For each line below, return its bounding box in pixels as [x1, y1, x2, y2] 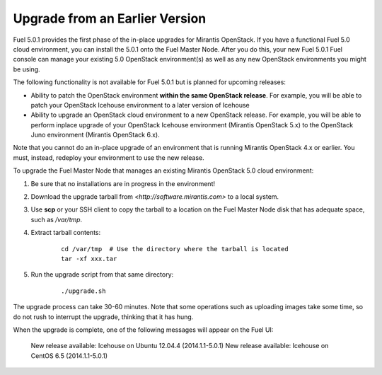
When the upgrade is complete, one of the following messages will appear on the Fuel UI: [13, 325, 274, 334]
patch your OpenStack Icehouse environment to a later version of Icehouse [30, 100, 250, 109]
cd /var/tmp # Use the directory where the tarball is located [61, 245, 289, 253]
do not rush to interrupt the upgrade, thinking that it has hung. [13, 312, 194, 321]
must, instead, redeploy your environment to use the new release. [13, 153, 204, 162]
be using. [13, 64, 40, 74]
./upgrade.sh [61, 287, 106, 295]
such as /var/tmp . [30, 215, 83, 224]
